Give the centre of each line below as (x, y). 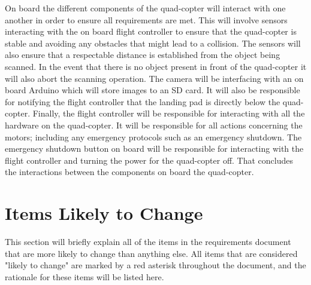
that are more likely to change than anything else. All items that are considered (151, 253)
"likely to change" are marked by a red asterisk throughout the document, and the (155, 265)
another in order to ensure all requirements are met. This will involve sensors (146, 19)
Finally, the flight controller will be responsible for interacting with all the (169, 113)
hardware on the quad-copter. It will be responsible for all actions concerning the (154, 125)
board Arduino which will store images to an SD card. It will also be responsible (153, 90)
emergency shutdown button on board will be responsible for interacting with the (154, 148)
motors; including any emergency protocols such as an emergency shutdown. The (153, 137)
